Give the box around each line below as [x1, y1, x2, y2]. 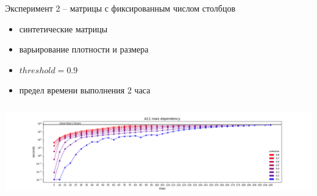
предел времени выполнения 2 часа [19, 84, 151, 96]
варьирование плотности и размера [19, 43, 149, 56]
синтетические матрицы [19, 22, 108, 35]
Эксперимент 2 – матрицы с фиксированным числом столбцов [5, 2, 236, 14]
